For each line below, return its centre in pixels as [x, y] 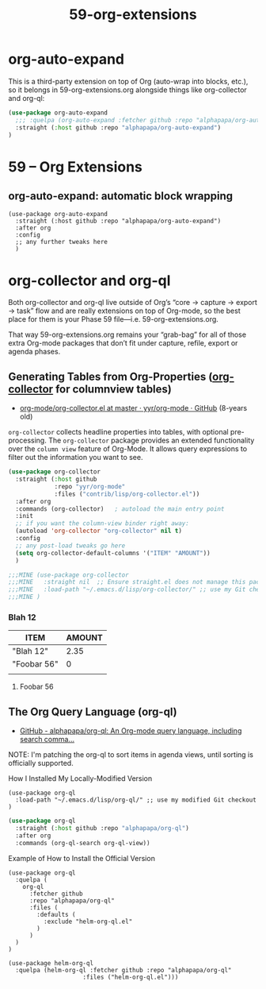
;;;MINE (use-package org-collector [68, 575]
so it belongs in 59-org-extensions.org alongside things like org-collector [127, 90]
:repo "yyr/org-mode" [90, 486]
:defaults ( [57, 914]
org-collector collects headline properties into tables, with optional [118, 432]
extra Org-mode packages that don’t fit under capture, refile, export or [123, 343]
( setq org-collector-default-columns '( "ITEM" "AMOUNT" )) [113, 553]
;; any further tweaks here [62, 242]
